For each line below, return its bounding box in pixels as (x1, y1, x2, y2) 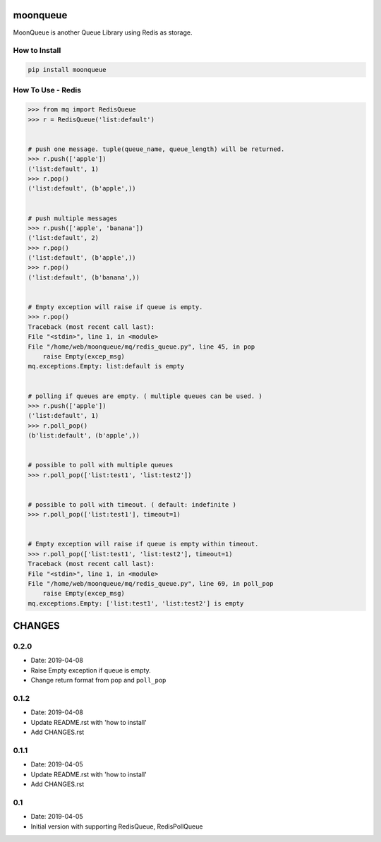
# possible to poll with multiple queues (28, 461, 174, 469)
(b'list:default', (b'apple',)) (28, 431, 140, 440)
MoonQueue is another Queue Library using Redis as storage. (13, 28, 193, 37)
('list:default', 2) (28, 234, 99, 242)
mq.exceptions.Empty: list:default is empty (28, 362, 185, 371)
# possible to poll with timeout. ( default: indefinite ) (28, 500, 236, 508)
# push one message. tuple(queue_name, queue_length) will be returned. (28, 145, 285, 153)
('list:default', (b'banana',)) (28, 273, 140, 282)
